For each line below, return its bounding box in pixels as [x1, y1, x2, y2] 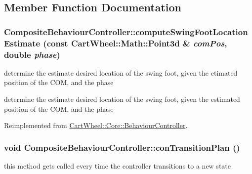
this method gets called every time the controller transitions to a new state [4, 161, 231, 171]
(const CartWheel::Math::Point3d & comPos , [43, 37, 227, 49]
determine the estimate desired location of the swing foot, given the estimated [4, 94, 240, 104]
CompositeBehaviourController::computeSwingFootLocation [4, 25, 248, 38]
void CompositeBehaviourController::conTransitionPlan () [4, 141, 240, 153]
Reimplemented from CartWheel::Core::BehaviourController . [4, 120, 188, 130]
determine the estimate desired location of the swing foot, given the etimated [4, 67, 238, 78]
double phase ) [4, 48, 60, 60]
